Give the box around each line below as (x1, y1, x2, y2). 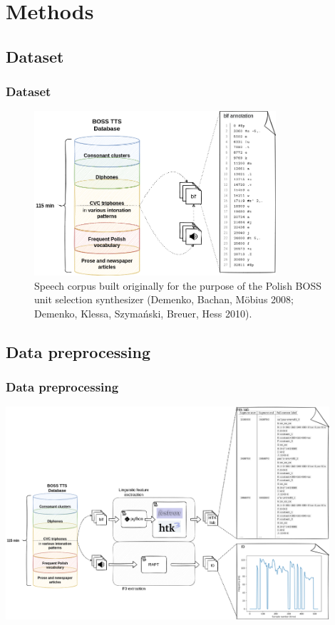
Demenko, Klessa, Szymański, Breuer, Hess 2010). (34, 305, 252, 320)
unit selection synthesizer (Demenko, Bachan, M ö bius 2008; (34, 292, 294, 307)
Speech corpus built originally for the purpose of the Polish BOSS (34, 278, 321, 293)
